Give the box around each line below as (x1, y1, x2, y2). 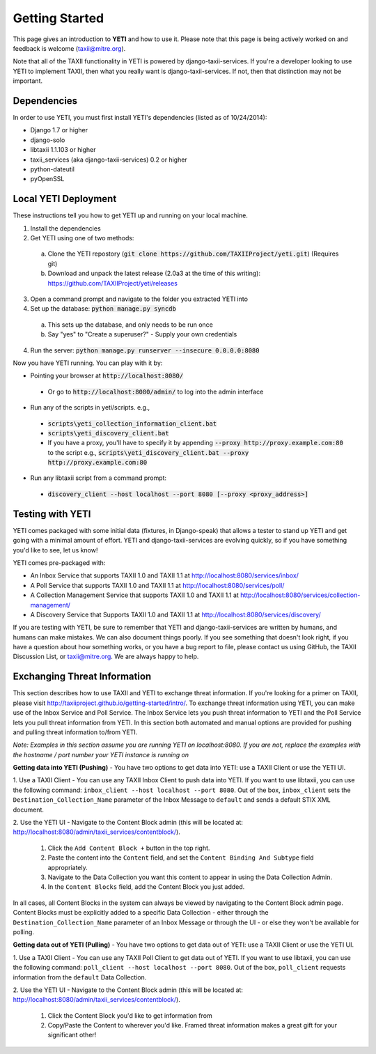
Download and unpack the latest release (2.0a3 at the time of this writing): (47, 269, 261, 278)
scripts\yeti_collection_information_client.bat (47, 419, 217, 428)
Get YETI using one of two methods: (30, 234, 134, 242)
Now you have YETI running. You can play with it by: (13, 359, 163, 367)
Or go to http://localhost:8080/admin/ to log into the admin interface (47, 387, 264, 396)
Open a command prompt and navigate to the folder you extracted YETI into (30, 295, 249, 303)
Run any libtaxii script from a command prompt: (30, 474, 167, 482)
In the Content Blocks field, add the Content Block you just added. (47, 883, 245, 891)
